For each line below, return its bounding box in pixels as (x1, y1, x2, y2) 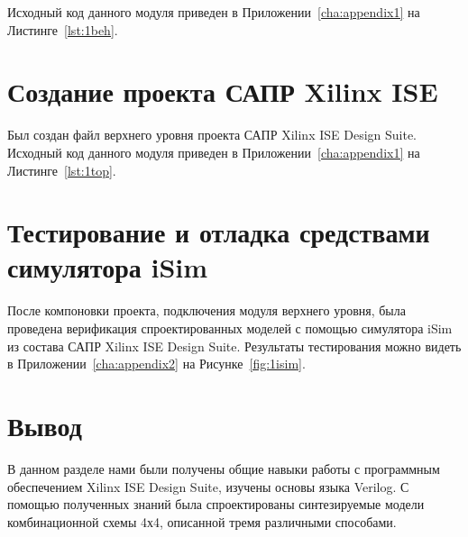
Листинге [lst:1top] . (7, 160, 116, 179)
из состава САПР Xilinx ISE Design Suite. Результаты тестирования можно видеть (7, 336, 462, 355)
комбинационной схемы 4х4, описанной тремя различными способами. (7, 512, 397, 531)
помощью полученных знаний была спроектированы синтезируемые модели (7, 495, 425, 514)
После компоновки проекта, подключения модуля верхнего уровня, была (7, 301, 406, 320)
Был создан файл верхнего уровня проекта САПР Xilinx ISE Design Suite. (7, 125, 418, 144)
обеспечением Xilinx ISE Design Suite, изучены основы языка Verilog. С (7, 477, 409, 496)
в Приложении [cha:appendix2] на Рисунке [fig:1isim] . (7, 354, 306, 373)
